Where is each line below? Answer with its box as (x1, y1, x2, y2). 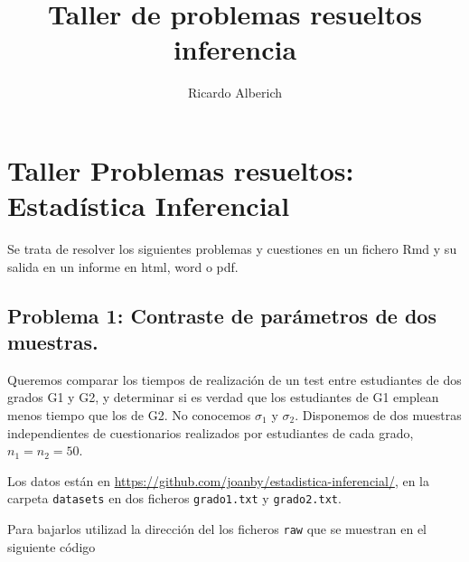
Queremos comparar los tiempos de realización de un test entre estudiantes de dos (7, 370, 462, 389)
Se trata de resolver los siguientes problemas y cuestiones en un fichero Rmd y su (7, 239, 457, 258)
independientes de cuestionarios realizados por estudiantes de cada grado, (7, 423, 414, 442)
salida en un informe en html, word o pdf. (7, 257, 239, 276)
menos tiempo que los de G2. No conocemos (7, 406, 251, 424)
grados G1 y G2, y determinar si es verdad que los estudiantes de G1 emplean (7, 388, 439, 407)
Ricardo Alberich (187, 83, 283, 102)
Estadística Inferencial (7, 187, 290, 224)
